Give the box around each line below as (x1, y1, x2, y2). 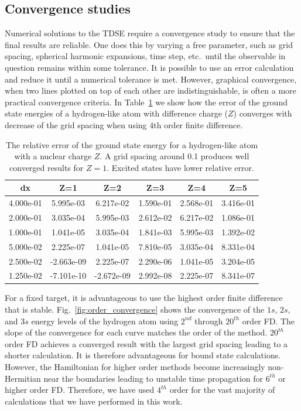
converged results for (9, 161, 84, 173)
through (194, 314, 223, 327)
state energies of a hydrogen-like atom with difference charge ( (5, 107, 228, 119)
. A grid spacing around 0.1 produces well (100, 150, 249, 162)
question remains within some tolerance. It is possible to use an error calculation (5, 61, 294, 73)
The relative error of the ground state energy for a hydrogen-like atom (5, 138, 258, 150)
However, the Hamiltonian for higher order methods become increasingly (5, 361, 265, 373)
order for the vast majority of (169, 383, 275, 396)
